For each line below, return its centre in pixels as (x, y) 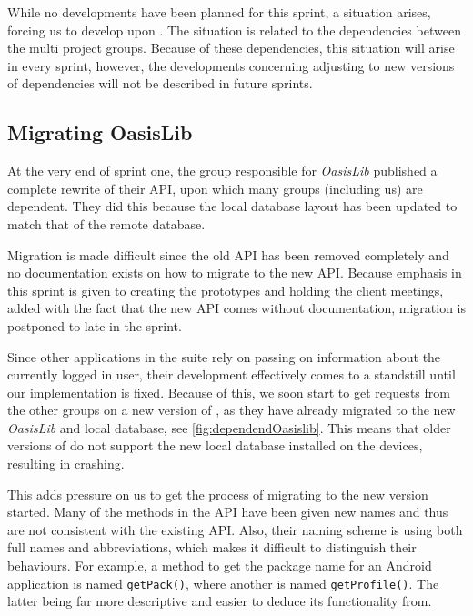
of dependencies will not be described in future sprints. (160, 83)
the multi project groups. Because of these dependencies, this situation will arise (231, 48)
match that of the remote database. (106, 223)
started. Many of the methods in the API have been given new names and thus (228, 512)
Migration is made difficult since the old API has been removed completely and (228, 254)
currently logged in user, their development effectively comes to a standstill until (231, 374)
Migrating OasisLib (100, 132)
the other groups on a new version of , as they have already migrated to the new (231, 410)
